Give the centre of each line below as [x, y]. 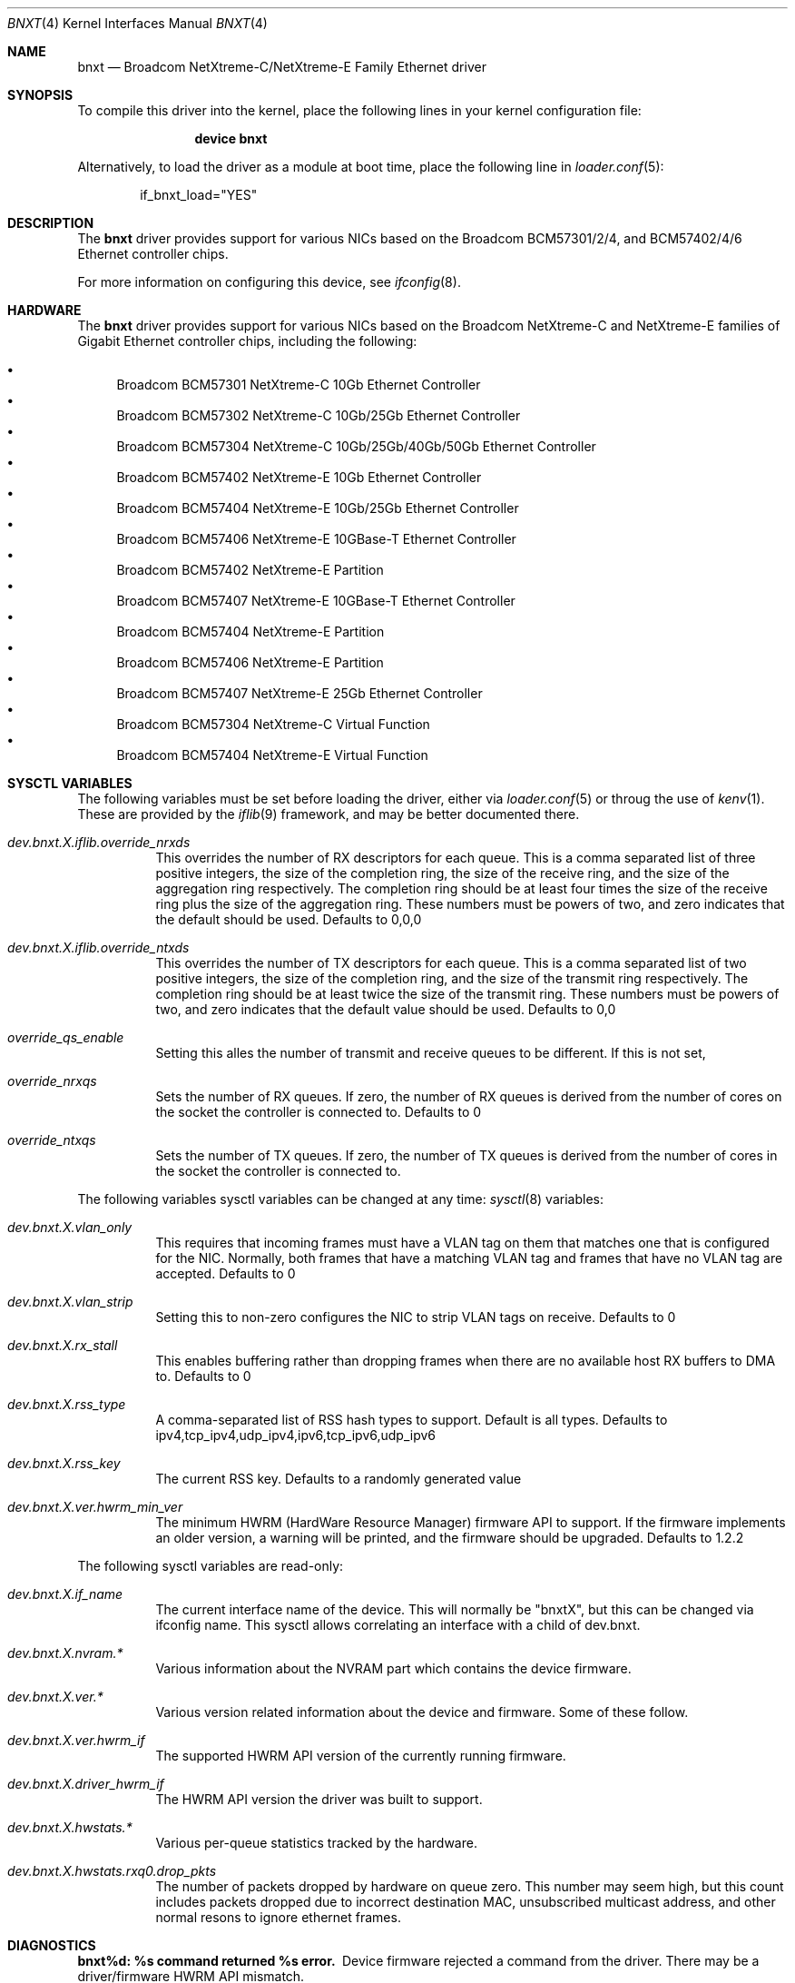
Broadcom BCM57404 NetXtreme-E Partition [250, 631]
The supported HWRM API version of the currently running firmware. [361, 1756]
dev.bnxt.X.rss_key [64, 1463]
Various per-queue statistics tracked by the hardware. [316, 1843]
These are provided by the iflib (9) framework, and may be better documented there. [329, 814]
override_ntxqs [52, 1140]
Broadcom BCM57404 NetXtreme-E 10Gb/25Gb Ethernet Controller [318, 508]
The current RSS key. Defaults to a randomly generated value [339, 1479]
